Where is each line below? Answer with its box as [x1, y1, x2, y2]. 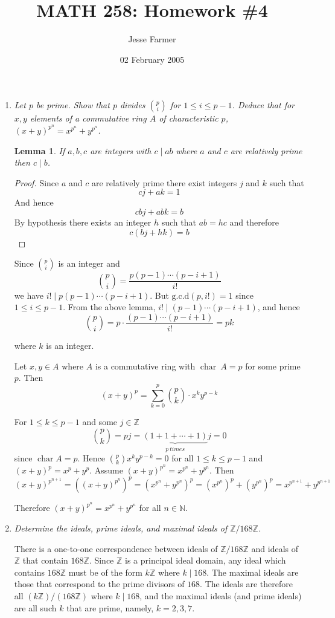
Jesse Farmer [128, 33, 176, 45]
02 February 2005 [120, 53, 185, 65]
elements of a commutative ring [30, 112, 147, 125]
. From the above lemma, [63, 301, 156, 313]
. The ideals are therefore [200, 577, 293, 590]
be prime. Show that [36, 99, 110, 111]
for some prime [245, 359, 301, 372]
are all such [14, 601, 57, 614]
